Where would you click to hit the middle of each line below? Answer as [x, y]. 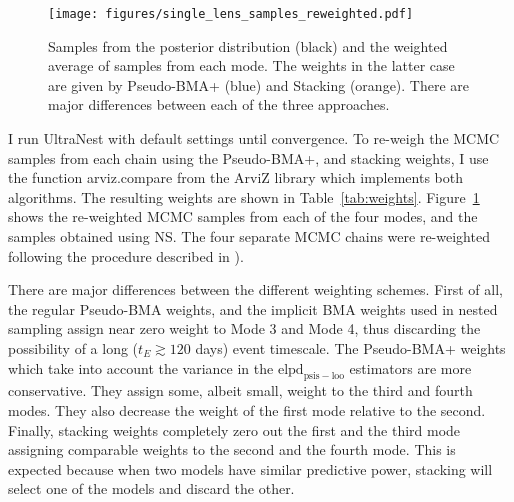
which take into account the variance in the [141, 367]
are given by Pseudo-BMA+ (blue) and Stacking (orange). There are [259, 84]
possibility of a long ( [73, 347]
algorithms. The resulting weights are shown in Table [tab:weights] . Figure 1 [244, 196]
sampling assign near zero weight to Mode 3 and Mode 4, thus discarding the [244, 328]
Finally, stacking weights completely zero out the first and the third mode [234, 429]
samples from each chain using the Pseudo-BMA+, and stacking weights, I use [248, 157]
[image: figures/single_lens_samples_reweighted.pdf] [231, 14]
